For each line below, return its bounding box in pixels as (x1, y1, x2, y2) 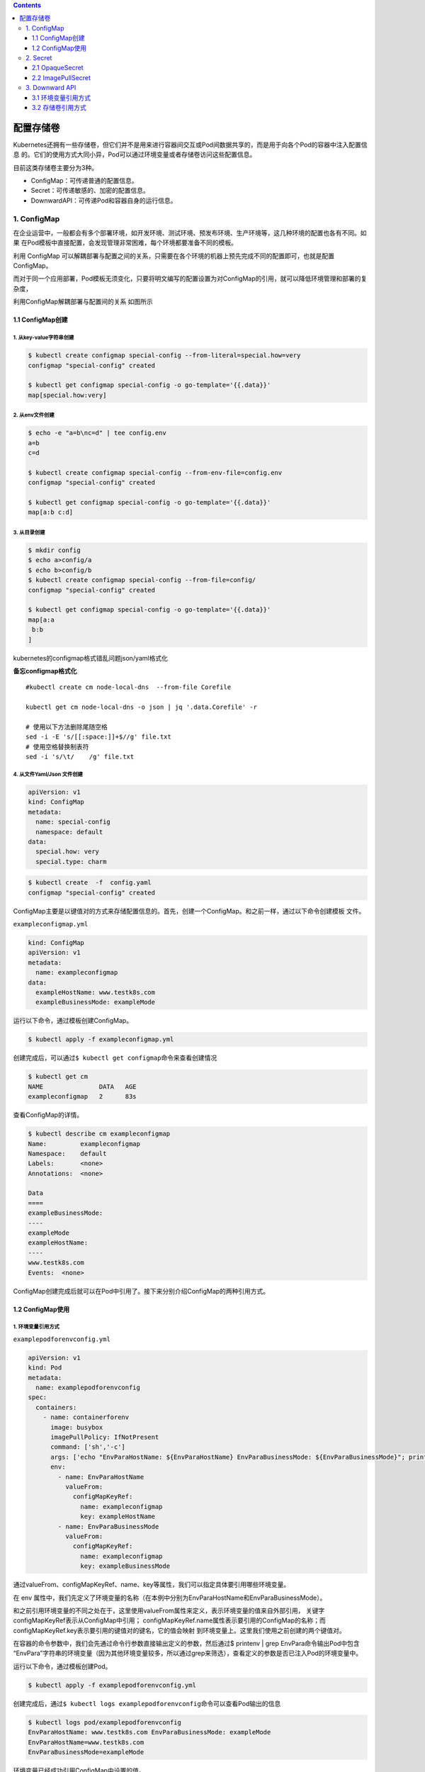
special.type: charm (35, 858, 107, 865)
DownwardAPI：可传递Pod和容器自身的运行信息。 (30, 196, 177, 205)
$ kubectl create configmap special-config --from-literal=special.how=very (28, 352, 301, 359)
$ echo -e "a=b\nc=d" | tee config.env (28, 429, 166, 437)
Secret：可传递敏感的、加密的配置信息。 (30, 186, 149, 195)
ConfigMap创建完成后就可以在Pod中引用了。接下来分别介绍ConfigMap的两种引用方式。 (13, 1286, 270, 1295)
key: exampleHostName (80, 1513, 156, 1520)
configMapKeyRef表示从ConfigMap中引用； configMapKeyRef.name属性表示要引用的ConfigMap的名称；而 (13, 1616, 326, 1625)
